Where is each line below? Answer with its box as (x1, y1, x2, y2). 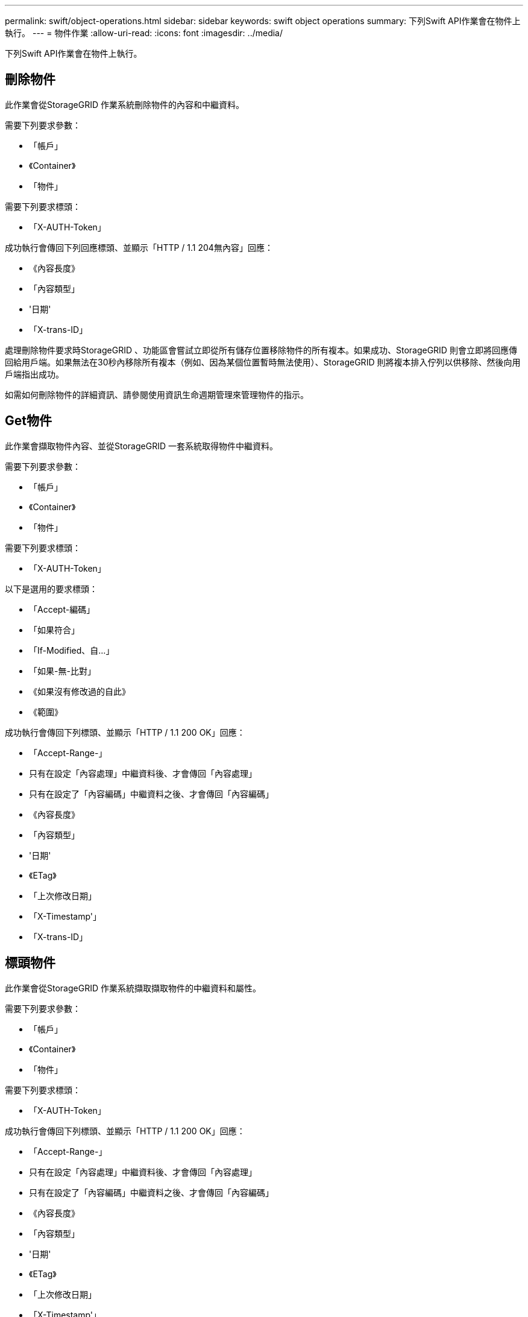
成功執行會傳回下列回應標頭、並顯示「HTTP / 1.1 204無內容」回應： (5, 242, 273, 253)
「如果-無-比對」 (29, 665, 96, 676)
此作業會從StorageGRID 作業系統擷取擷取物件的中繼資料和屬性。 (5, 982, 261, 993)
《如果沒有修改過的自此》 (29, 686, 130, 696)
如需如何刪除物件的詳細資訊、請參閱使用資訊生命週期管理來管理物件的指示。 (5, 389, 309, 400)
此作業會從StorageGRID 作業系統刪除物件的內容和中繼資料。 (5, 99, 244, 110)
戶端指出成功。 (5, 368, 64, 379)
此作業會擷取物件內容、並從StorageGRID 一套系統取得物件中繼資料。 (5, 440, 278, 451)
